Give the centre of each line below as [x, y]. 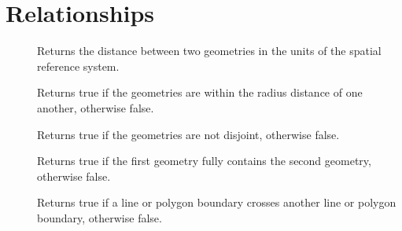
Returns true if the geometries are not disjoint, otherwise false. [188, 134]
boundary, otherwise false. [100, 217]
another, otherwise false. [96, 107]
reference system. [78, 66]
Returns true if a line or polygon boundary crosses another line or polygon [217, 202]
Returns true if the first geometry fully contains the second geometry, [204, 161]
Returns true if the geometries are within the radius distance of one [200, 92]
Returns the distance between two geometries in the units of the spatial [209, 51]
